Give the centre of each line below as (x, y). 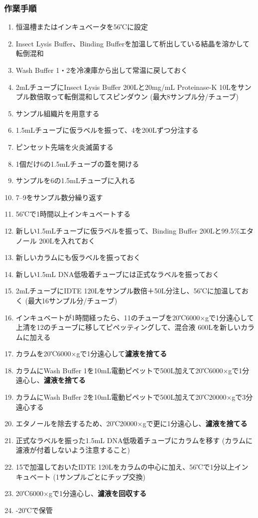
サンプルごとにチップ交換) (102, 476)
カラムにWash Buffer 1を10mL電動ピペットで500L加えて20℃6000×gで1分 (132, 370)
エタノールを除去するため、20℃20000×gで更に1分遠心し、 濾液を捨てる (131, 423)
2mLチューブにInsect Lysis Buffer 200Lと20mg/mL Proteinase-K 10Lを (127, 87)
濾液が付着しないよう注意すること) (73, 450)
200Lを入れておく (67, 240)
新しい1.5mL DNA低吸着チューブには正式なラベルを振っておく (118, 274)
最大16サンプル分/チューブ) (72, 300)
